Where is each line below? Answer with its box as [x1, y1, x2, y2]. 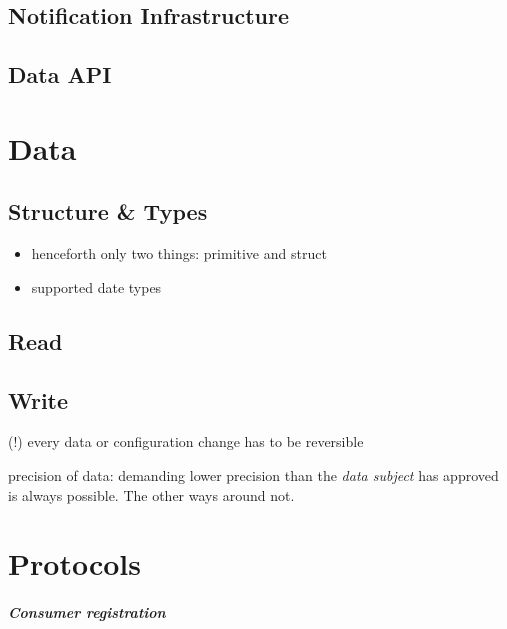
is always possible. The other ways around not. [8, 484, 295, 505]
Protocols [8, 543, 141, 584]
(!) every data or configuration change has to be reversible [8, 431, 364, 452]
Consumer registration [8, 602, 166, 623]
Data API [8, 59, 112, 90]
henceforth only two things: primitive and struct [31, 243, 327, 264]
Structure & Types [8, 196, 208, 227]
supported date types [31, 276, 162, 297]
